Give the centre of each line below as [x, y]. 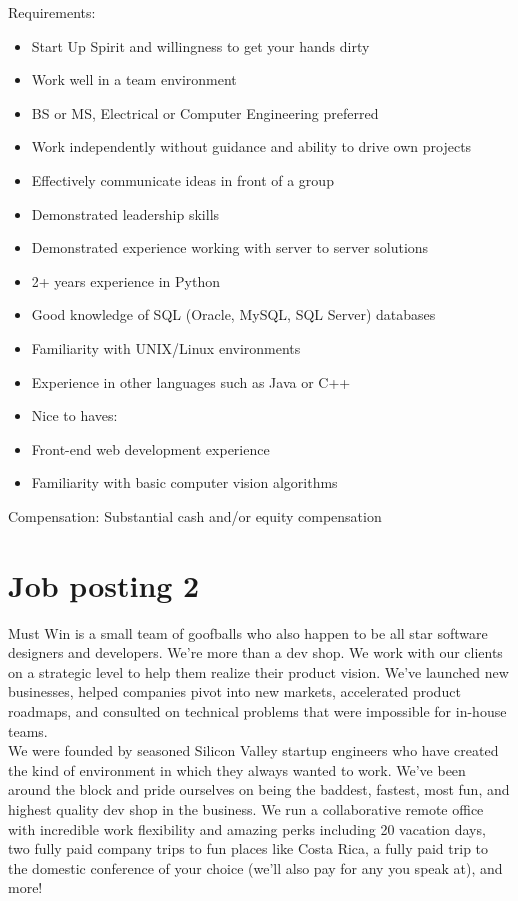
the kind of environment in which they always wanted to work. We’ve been [237, 769]
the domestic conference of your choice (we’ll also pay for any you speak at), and [255, 867]
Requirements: [52, 12]
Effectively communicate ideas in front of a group [182, 179]
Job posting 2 [104, 584]
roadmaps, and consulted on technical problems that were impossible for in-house [257, 711]
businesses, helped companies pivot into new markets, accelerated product [234, 691]
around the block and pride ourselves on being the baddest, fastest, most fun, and [259, 789]
